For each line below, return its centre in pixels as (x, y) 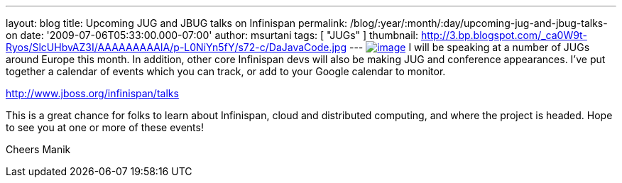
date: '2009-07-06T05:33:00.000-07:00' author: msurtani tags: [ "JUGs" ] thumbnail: (219, 35)
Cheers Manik (38, 149)
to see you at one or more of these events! (105, 127)
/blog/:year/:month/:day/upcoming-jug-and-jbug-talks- (479, 23)
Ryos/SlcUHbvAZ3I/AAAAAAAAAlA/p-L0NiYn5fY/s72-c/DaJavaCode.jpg (176, 47)
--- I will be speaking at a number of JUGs (469, 47)
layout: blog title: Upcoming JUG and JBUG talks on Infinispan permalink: (177, 23)
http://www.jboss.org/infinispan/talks (92, 93)
